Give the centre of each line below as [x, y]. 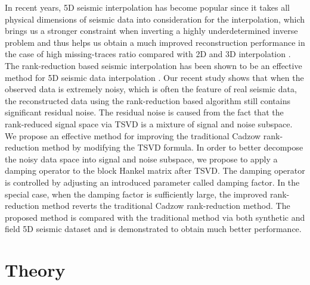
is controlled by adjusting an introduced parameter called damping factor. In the [152, 182]
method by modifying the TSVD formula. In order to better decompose [173, 147]
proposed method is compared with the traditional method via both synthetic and [155, 217]
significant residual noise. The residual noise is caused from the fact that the [144, 112]
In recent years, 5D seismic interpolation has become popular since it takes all [147, 7]
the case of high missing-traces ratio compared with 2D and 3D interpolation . [148, 54]
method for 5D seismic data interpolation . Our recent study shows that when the [154, 77]
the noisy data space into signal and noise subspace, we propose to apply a [141, 159]
